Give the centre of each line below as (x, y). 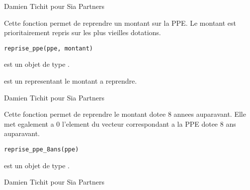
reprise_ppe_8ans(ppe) (42, 149)
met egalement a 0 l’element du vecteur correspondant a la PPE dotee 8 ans (120, 123)
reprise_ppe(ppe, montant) (48, 48)
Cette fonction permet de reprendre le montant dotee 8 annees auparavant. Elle (125, 114)
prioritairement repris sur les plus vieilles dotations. (83, 32)
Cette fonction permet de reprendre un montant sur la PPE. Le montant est (120, 23)
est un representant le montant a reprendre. (71, 81)
